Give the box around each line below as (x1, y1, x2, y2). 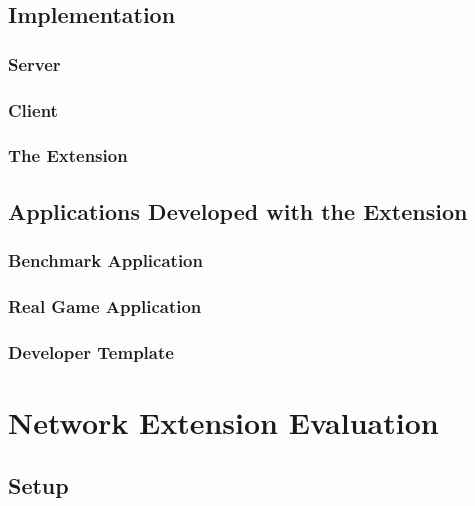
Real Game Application (8, 293, 202, 318)
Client (8, 97, 58, 122)
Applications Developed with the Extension (8, 195, 468, 226)
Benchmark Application (8, 248, 203, 273)
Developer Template (8, 339, 174, 364)
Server (8, 51, 61, 76)
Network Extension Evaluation (8, 401, 439, 442)
